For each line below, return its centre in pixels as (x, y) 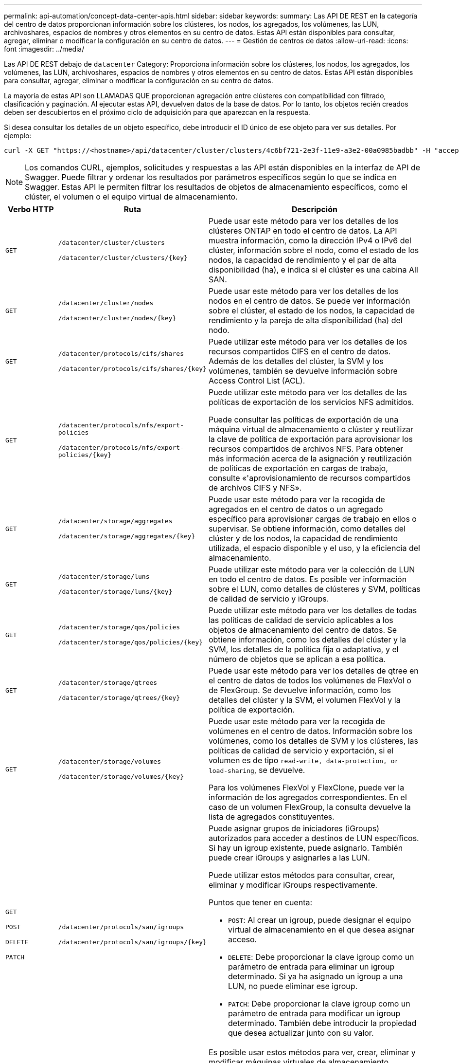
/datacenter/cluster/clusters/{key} (123, 258)
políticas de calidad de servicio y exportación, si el (301, 751)
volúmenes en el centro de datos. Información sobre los (310, 731)
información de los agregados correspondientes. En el (308, 797)
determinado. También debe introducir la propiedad (322, 1023)
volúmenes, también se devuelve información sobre (303, 371)
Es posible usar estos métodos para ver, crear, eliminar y (312, 1052)
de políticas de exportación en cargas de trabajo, (298, 468)
